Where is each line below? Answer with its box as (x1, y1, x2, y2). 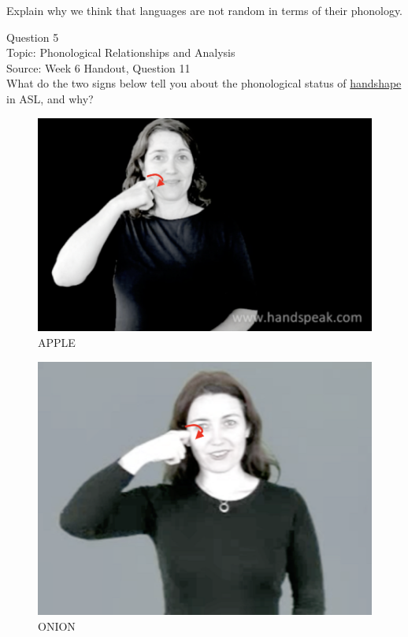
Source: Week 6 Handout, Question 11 (6, 59, 191, 76)
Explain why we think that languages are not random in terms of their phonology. (6, 2, 403, 18)
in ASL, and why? (6, 90, 94, 106)
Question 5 (6, 28, 59, 45)
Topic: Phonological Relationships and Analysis (6, 44, 236, 61)
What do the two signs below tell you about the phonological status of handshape (6, 75, 402, 91)
